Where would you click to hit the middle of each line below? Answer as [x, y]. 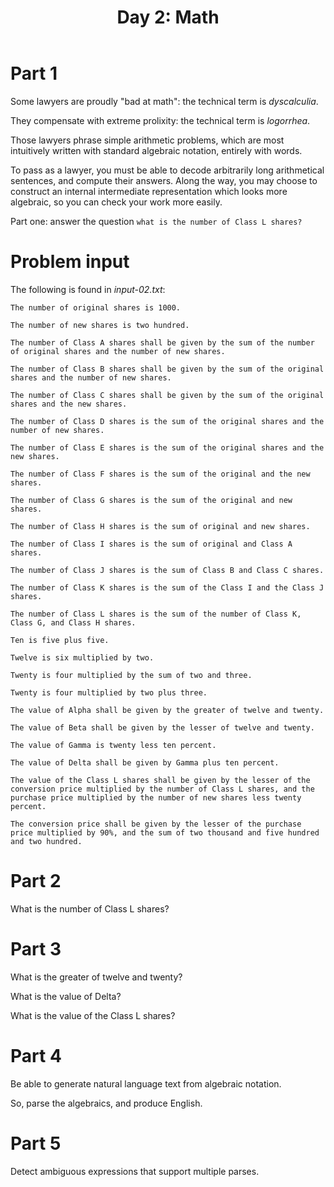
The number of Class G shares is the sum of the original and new [151, 500]
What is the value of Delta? [66, 996]
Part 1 [34, 73]
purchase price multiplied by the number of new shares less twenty [156, 797]
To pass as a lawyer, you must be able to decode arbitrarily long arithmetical [167, 170]
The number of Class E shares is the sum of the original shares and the [167, 447]
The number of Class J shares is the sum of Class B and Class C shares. [167, 570]
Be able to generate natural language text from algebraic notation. [146, 1083]
